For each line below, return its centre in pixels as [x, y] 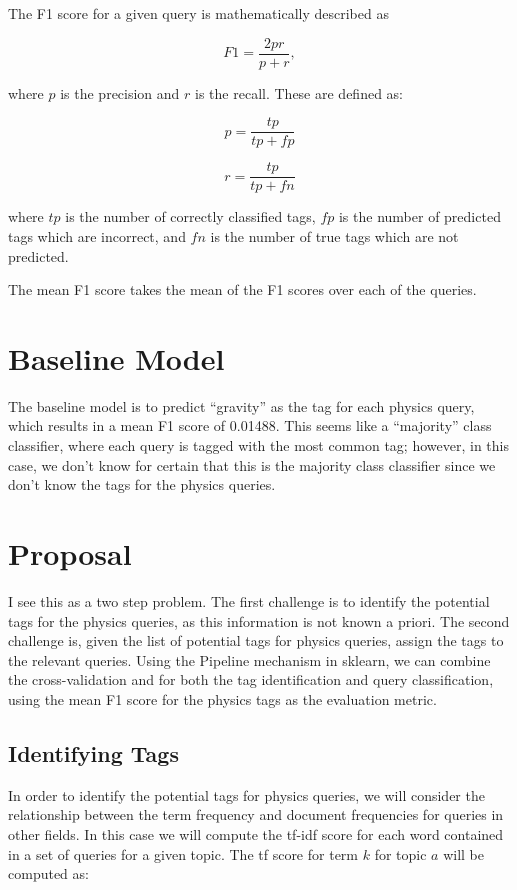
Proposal [70, 553]
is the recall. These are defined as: [299, 92]
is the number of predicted [419, 216]
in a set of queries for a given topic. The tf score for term [183, 853]
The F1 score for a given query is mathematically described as [198, 13]
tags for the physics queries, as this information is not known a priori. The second [259, 620]
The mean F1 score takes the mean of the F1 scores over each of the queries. [242, 289]
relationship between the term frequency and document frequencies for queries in [256, 814]
